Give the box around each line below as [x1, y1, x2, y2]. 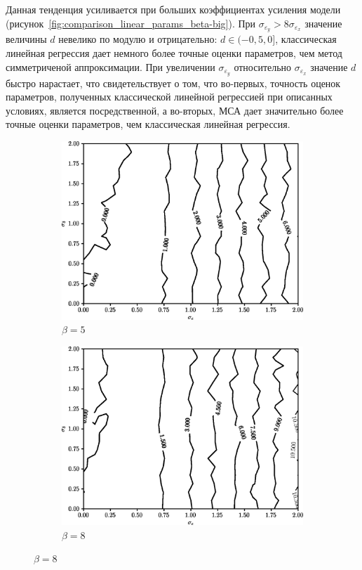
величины [6, 32, 47, 46]
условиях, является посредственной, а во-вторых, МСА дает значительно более [6, 103, 344, 117]
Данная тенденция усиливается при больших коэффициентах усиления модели [6, 2, 341, 16]
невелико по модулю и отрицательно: [58, 32, 217, 46]
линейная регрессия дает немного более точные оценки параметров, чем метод [6, 46, 342, 60]
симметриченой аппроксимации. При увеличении [6, 59, 215, 74]
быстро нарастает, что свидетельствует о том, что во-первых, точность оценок [6, 75, 341, 90]
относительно [234, 59, 292, 74]
